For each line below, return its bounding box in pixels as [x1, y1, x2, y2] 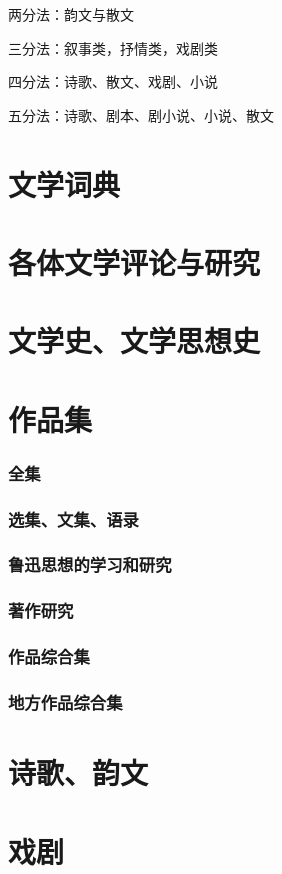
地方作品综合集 [8, 690, 123, 715]
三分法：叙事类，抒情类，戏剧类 [8, 37, 218, 58]
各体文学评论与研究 [8, 241, 261, 282]
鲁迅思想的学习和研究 [8, 552, 172, 577]
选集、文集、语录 [8, 506, 139, 531]
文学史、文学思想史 [8, 320, 261, 361]
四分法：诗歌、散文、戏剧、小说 [8, 71, 218, 92]
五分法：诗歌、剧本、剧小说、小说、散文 [8, 104, 274, 125]
